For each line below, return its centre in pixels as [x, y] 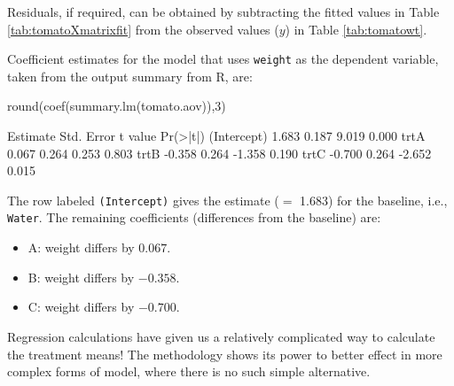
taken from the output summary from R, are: [130, 76]
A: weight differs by [81, 247]
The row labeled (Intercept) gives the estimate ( [143, 200]
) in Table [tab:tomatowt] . [356, 29]
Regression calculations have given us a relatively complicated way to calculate [221, 336]
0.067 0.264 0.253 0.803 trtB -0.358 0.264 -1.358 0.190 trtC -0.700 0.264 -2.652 [219, 153]
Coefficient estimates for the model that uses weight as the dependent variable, [223, 59]
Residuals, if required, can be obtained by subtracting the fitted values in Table [223, 12]
